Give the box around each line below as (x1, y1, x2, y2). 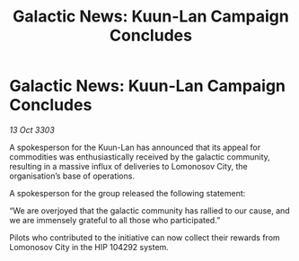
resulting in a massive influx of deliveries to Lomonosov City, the (9, 161, 249, 171)
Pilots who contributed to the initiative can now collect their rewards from (9, 231, 280, 243)
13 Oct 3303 (9, 124, 56, 135)
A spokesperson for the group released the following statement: (9, 187, 246, 198)
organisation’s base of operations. (9, 170, 135, 181)
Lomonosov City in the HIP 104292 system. (9, 241, 169, 252)
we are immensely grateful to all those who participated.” (9, 214, 221, 225)
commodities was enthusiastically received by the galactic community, (9, 151, 271, 162)
